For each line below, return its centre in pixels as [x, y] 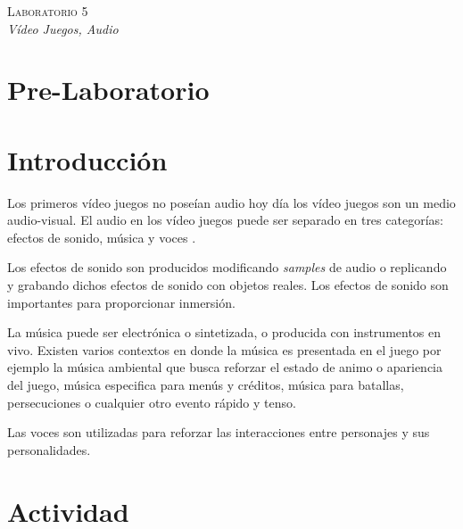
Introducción [87, 159]
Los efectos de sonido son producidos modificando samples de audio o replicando [227, 267]
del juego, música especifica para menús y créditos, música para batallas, [206, 385]
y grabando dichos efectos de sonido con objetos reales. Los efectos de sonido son [228, 285]
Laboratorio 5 [48, 11]
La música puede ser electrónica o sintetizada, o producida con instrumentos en [224, 332]
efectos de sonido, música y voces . [102, 237]
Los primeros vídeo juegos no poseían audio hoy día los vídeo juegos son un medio [231, 202]
